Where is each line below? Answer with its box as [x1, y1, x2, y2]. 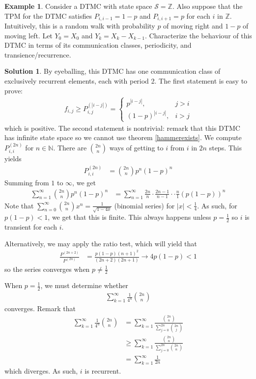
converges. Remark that [4, 303, 76, 314]
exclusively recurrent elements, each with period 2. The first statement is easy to [4, 76, 248, 86]
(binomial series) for [114, 200, 175, 210]
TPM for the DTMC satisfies [4, 10, 92, 21]
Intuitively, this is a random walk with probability [4, 21, 155, 31]
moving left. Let [4, 30, 53, 40]
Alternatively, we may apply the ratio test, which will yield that [4, 238, 197, 248]
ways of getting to [109, 142, 164, 152]
